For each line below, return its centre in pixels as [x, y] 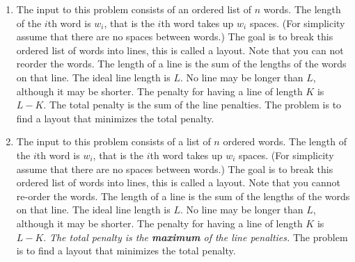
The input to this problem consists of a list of [113, 141]
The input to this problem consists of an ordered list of [134, 9]
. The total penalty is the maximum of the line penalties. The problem [196, 237]
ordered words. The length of [285, 141]
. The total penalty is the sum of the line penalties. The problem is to [192, 105]
